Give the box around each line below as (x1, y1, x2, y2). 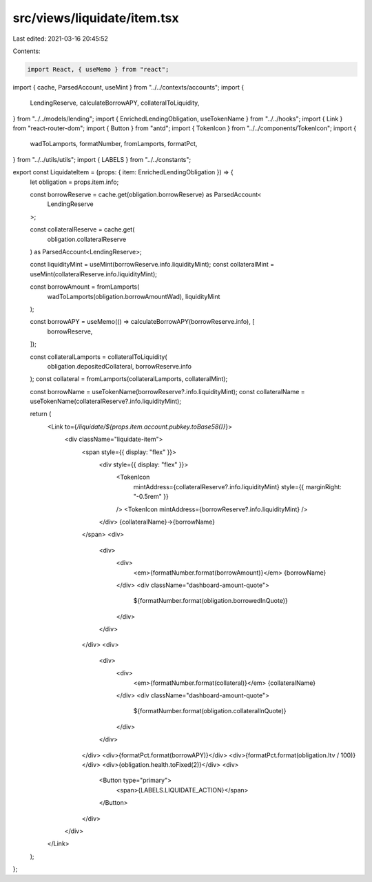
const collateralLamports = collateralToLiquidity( (30, 352, 168, 361)
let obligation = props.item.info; (30, 178, 119, 186)
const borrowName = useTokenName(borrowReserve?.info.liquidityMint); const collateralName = (30, 387, 306, 396)
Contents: (12, 47, 41, 55)
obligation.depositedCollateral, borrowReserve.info (47, 362, 192, 370)
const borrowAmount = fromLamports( (30, 283, 140, 291)
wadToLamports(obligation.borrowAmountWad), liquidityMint (47, 292, 220, 300)
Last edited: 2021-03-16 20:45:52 (12, 34, 108, 43)
